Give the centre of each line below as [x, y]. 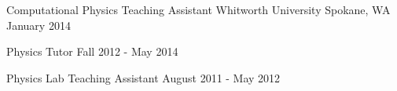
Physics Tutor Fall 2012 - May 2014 [92, 51]
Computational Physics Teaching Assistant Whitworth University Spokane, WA [198, 9]
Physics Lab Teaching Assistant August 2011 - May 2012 [143, 77]
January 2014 [39, 25]
